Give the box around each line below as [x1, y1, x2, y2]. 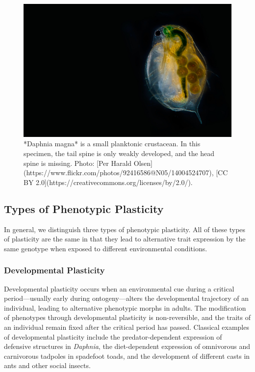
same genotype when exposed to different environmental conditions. [4, 243, 207, 253]
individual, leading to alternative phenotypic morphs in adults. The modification [4, 302, 246, 313]
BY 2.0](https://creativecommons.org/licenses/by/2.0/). [24, 177, 193, 187]
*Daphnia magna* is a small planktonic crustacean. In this [24, 138, 201, 149]
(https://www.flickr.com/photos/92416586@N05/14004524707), [24, 167, 214, 178]
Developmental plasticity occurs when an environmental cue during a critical [4, 283, 234, 293]
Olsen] [133, 158, 153, 168]
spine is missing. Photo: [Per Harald [24, 158, 132, 168]
